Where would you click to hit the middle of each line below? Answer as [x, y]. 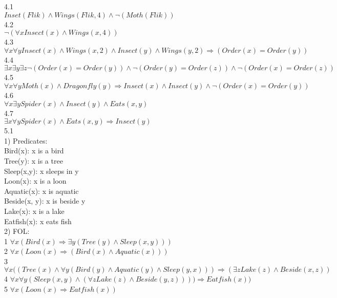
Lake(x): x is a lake [34, 211]
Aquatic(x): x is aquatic [41, 191]
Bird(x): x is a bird [34, 151]
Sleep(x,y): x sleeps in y [41, 171]
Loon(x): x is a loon [35, 181]
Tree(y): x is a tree [34, 160]
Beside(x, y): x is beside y [45, 201]
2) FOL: [17, 231]
